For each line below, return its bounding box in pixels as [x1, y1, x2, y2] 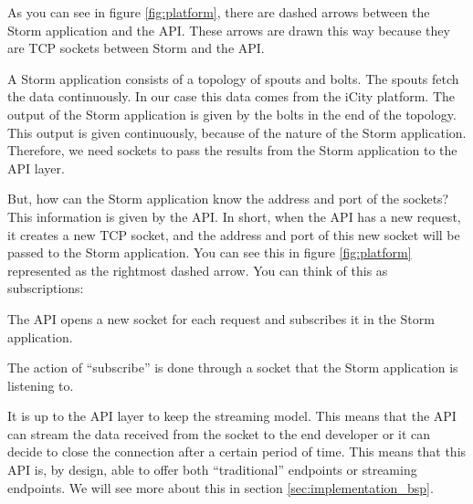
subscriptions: [7, 278, 84, 298]
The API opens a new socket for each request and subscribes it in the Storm [7, 309, 435, 328]
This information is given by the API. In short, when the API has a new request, [7, 206, 461, 226]
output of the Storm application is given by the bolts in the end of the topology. [7, 104, 457, 123]
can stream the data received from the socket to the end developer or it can [7, 424, 431, 443]
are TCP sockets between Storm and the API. [7, 38, 265, 58]
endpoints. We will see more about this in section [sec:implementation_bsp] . [7, 478, 434, 497]
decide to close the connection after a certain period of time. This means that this [7, 442, 467, 461]
